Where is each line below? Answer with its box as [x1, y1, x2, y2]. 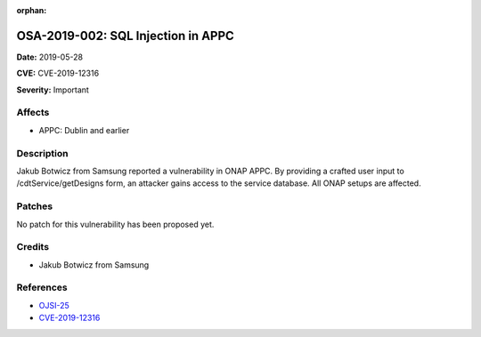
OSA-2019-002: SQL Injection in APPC [16, 28, 235, 44]
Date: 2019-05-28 [16, 52, 84, 62]
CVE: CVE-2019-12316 [16, 68, 100, 79]
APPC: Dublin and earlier [38, 124, 130, 135]
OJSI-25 [38, 300, 70, 310]
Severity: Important [16, 84, 89, 95]
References [16, 281, 68, 293]
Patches [16, 200, 53, 213]
